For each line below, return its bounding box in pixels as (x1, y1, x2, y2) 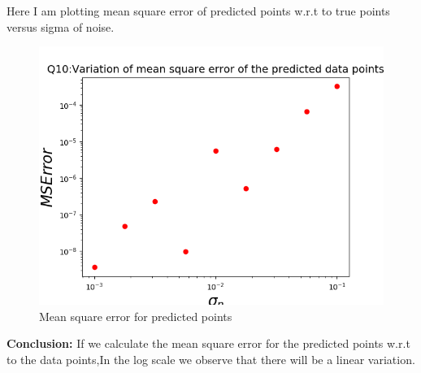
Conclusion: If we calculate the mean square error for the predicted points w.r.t (7, 335, 410, 352)
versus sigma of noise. (7, 18, 115, 35)
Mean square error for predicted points (39, 307, 232, 324)
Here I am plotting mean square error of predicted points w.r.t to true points (7, 2, 390, 19)
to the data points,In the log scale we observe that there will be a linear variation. (7, 350, 415, 367)
